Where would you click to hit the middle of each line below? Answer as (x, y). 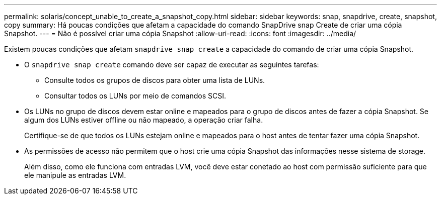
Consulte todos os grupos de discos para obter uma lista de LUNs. (155, 80)
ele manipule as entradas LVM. (75, 175)
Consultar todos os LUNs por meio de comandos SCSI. (135, 96)
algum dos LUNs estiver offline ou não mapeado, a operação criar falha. (144, 120)
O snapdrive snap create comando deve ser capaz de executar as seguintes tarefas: (172, 65)
